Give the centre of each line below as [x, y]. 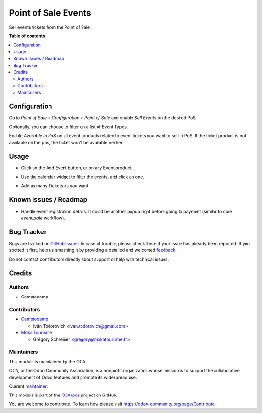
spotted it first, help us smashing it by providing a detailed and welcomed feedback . [93, 250]
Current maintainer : [28, 386]
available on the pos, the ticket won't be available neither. [66, 143]
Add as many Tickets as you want [55, 186]
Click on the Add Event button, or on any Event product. [77, 168]
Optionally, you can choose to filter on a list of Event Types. [68, 127]
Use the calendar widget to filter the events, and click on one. [82, 177]
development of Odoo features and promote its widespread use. [73, 377]
